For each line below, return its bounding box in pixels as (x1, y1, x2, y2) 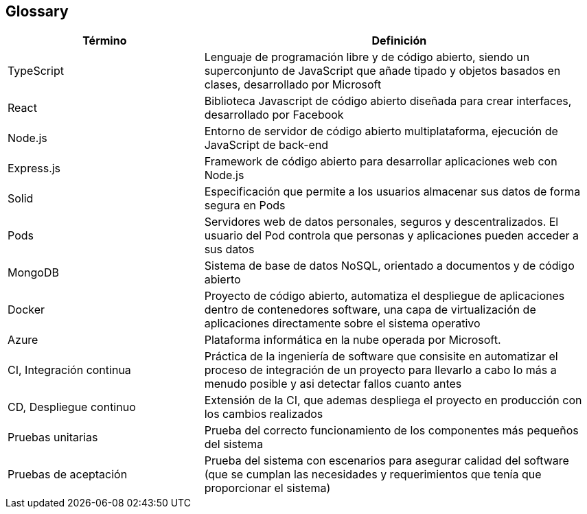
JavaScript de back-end (204, 138, 329, 152)
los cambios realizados (204, 407, 323, 421)
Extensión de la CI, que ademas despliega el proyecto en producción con (204, 393, 582, 408)
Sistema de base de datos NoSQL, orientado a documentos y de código (204, 259, 575, 273)
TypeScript (8, 64, 64, 78)
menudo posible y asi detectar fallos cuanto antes (204, 377, 462, 391)
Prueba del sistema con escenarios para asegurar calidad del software (204, 454, 569, 468)
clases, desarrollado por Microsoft (204, 78, 382, 92)
